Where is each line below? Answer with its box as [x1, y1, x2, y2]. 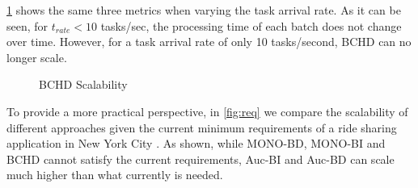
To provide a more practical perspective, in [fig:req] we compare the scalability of [6, 102, 408, 119]
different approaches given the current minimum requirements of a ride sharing [6, 119, 397, 136]
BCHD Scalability [39, 76, 128, 93]
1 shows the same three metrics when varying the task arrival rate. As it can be [6, 2, 401, 18]
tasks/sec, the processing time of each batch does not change [100, 17, 402, 34]
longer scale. [6, 48, 67, 65]
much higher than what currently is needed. [6, 166, 223, 183]
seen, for [6, 17, 49, 34]
